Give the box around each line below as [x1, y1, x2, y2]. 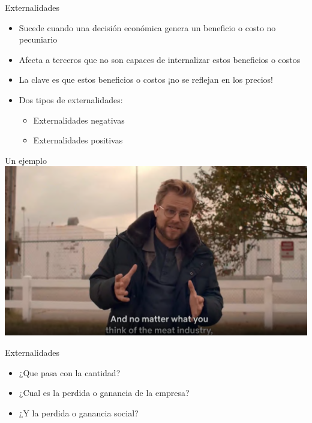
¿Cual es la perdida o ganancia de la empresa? [19, 386, 190, 399]
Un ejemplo [5, 154, 47, 166]
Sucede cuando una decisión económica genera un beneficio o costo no [19, 21, 276, 34]
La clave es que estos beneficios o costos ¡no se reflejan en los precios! [19, 73, 273, 86]
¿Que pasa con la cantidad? [19, 366, 121, 379]
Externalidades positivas [33, 134, 123, 146]
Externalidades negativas [33, 113, 125, 126]
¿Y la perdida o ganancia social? [19, 406, 139, 419]
